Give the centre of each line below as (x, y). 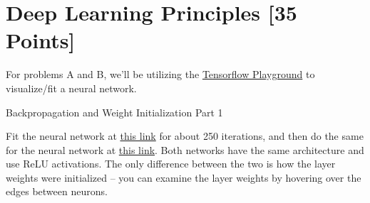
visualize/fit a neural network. (71, 88)
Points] (41, 40)
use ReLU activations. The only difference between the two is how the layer (171, 164)
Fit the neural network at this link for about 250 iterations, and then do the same (185, 136)
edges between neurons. (57, 191)
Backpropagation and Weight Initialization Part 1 (114, 112)
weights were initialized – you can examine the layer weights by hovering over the (184, 177)
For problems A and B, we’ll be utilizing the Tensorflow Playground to (160, 74)
